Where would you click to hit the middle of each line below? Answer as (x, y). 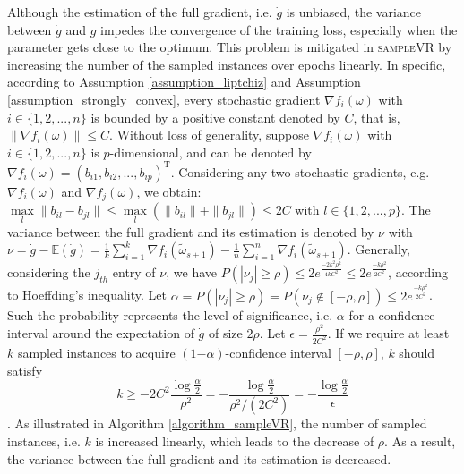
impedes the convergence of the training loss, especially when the (279, 29)
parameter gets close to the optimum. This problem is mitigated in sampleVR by (230, 47)
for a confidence (392, 314)
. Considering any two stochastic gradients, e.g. (300, 171)
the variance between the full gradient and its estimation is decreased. (199, 458)
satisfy (25, 370)
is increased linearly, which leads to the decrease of (235, 441)
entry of (134, 272)
